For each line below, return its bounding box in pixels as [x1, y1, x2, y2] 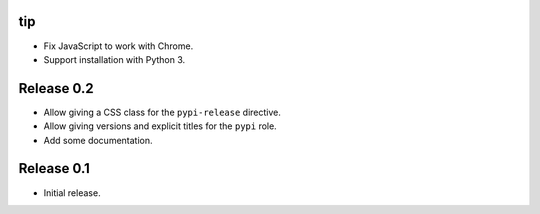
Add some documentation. [43, 134, 154, 146]
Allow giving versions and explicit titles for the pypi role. [43, 120, 277, 132]
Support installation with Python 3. [43, 53, 186, 65]
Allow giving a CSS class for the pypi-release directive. [43, 106, 282, 118]
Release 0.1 [18, 160, 90, 177]
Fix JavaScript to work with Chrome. [43, 40, 194, 52]
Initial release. [43, 186, 101, 199]
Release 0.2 [18, 80, 94, 97]
